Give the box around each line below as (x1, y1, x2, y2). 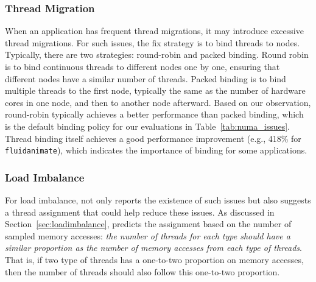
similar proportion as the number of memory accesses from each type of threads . (5, 241, 302, 254)
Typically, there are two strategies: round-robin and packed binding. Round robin (5, 48, 309, 61)
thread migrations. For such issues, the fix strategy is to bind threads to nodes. (5, 36, 300, 49)
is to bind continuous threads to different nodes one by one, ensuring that (5, 60, 280, 72)
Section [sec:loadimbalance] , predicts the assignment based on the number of (5, 217, 292, 230)
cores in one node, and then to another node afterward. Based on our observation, (5, 96, 311, 108)
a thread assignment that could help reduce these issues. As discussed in (5, 205, 275, 218)
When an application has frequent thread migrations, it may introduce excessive (5, 24, 304, 37)
